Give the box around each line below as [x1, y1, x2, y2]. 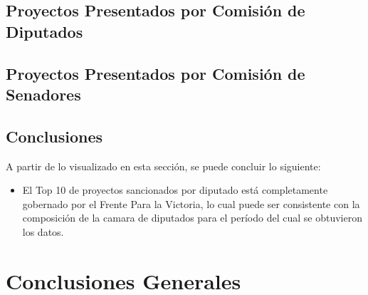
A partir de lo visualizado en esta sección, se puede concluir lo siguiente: [6, 158, 321, 173]
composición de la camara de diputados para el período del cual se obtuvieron [22, 210, 362, 225]
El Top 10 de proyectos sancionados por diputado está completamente [22, 182, 328, 197]
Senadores [6, 83, 81, 105]
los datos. [22, 224, 64, 239]
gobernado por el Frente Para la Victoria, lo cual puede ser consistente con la [22, 196, 360, 211]
